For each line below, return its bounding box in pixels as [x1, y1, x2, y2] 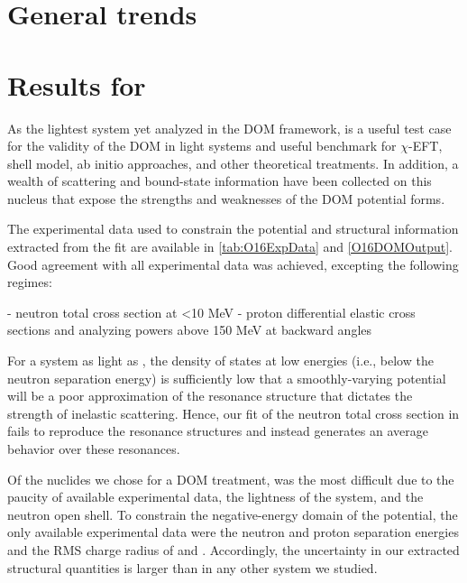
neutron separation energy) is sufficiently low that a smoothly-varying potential [7, 368, 446, 387]
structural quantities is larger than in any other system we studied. [7, 558, 378, 577]
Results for [7, 66, 146, 103]
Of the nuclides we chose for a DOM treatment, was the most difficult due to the [7, 469, 454, 488]
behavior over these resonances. [7, 440, 180, 458]
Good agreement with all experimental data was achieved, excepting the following [7, 254, 459, 273]
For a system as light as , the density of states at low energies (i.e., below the [7, 351, 434, 370]
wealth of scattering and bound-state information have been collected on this [7, 171, 432, 190]
